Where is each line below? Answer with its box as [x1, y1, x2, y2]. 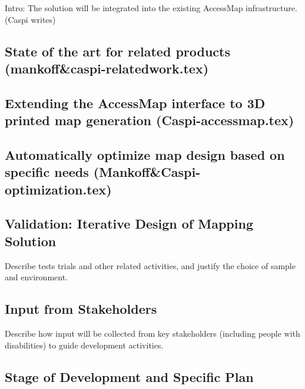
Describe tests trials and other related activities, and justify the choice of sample [5, 259, 296, 271]
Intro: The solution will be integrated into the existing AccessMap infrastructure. [5, 2, 297, 14]
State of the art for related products [5, 42, 230, 60]
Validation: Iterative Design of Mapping [5, 214, 253, 233]
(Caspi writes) [5, 13, 56, 25]
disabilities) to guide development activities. [5, 338, 164, 351]
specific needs [5, 163, 89, 181]
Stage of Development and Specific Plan [5, 367, 254, 385]
